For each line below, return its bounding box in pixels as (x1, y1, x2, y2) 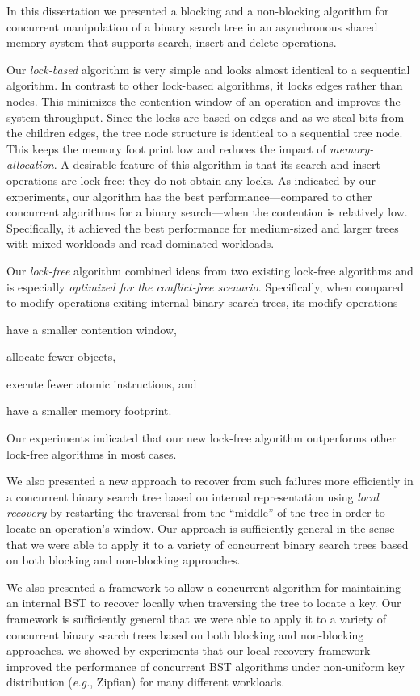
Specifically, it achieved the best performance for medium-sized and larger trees (6, 219, 399, 236)
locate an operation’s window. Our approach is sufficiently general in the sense (6, 520, 395, 537)
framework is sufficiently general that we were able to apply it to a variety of (6, 610, 387, 627)
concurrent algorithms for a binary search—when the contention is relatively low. (6, 203, 408, 220)
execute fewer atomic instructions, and (6, 375, 197, 392)
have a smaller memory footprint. (6, 402, 172, 419)
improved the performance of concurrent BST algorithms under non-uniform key (6, 657, 405, 674)
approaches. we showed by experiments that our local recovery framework (6, 642, 371, 659)
